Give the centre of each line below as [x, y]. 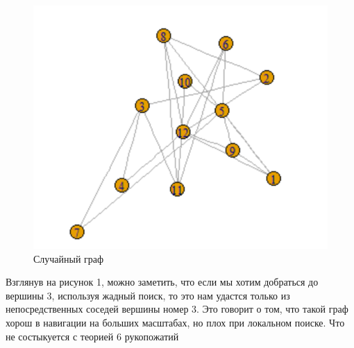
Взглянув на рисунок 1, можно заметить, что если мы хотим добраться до [162, 282]
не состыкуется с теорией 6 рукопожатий [92, 336]
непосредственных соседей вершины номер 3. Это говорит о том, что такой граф [177, 309]
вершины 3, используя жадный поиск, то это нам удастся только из [148, 295]
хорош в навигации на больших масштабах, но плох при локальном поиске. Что [175, 323]
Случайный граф [69, 258]
